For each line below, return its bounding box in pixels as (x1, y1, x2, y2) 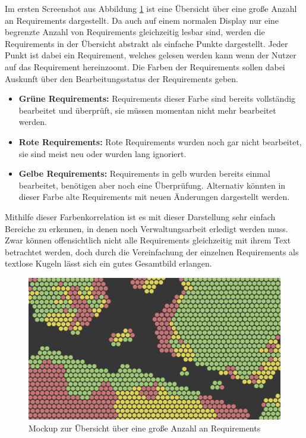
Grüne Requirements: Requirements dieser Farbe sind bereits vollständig (18, 92, 296, 105)
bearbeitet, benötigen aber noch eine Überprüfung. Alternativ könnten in (18, 179, 286, 191)
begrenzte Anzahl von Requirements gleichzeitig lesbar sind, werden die (5, 26, 265, 38)
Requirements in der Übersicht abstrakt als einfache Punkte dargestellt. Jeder (5, 37, 288, 49)
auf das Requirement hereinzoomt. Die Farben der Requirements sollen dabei (5, 60, 285, 73)
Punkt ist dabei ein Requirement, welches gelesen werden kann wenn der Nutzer (5, 49, 296, 61)
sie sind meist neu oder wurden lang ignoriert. (18, 147, 187, 159)
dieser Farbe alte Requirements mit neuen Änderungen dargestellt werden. (18, 190, 290, 203)
